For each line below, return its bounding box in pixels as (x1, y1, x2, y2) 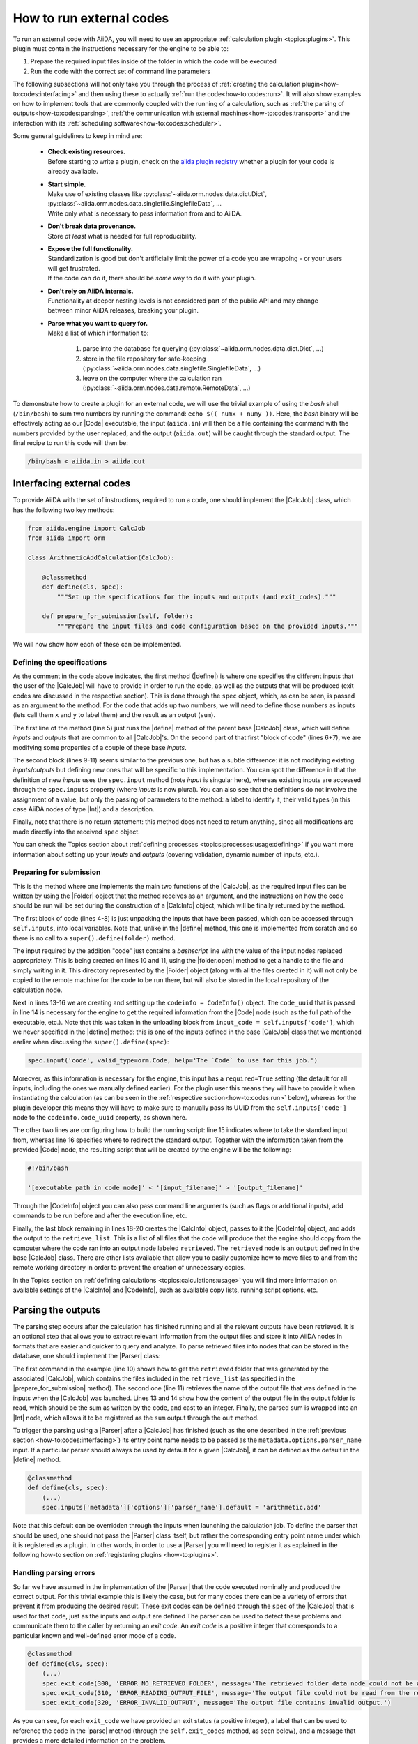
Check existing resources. (47, 147, 125, 156)
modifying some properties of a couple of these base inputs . (13, 743, 187, 751)
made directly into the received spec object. (13, 827, 141, 836)
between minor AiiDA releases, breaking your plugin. (47, 306, 199, 315)
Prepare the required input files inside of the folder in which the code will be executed (30, 57, 277, 66)
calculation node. (13, 986, 63, 994)
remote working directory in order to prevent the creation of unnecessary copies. (13, 1263, 246, 1272)
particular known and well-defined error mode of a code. (13, 1631, 177, 1639)
